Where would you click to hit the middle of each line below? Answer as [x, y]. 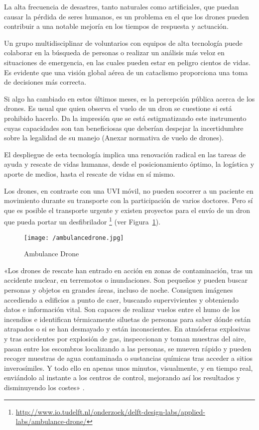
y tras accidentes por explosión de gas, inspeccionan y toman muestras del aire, [125, 338]
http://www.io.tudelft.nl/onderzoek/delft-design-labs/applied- [111, 411]
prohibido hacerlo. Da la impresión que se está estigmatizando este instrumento [125, 118]
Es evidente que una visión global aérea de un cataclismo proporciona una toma [126, 72]
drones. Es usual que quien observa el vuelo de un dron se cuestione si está [118, 108]
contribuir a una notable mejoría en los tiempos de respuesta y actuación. [116, 26]
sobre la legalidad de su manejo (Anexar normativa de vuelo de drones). [114, 138]
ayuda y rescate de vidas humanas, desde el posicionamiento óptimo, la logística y [129, 164]
